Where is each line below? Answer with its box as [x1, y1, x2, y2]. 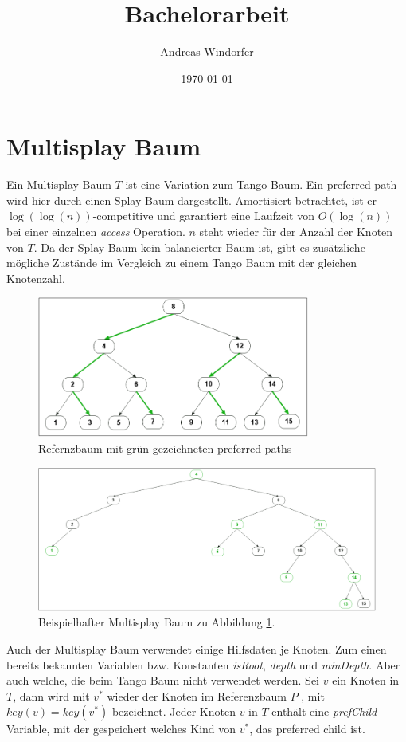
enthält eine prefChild [271, 703, 377, 720]
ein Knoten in [332, 672, 400, 689]
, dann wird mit [13, 687, 90, 704]
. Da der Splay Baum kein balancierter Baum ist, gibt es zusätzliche [33, 238, 365, 255]
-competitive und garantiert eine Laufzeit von [92, 207, 314, 224]
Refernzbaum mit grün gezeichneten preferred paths [38, 440, 292, 457]
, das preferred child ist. [249, 720, 365, 737]
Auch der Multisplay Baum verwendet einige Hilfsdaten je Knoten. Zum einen [6, 640, 387, 657]
